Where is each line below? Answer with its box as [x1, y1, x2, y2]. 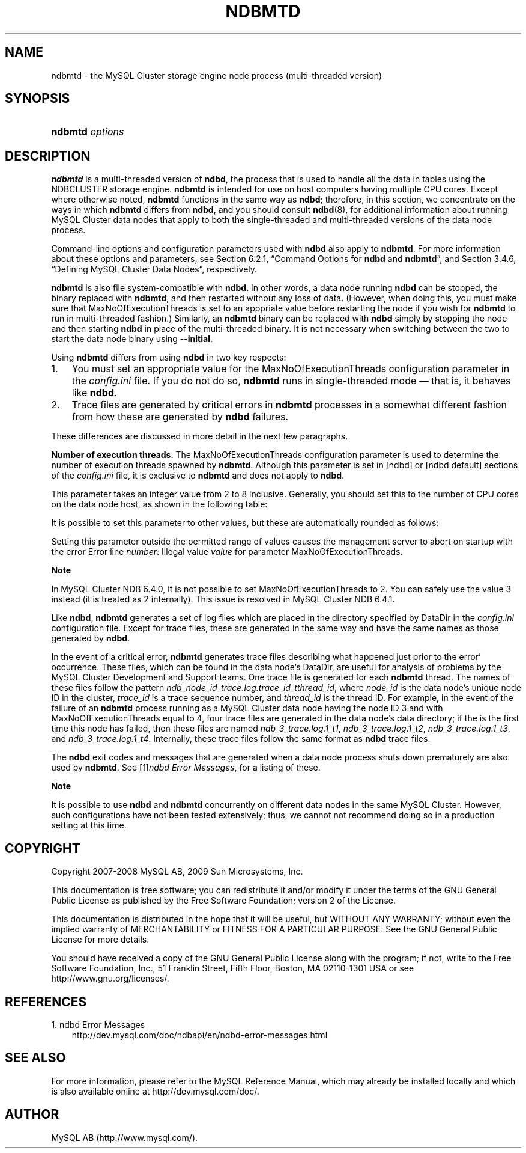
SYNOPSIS [5, 91, 70, 106]
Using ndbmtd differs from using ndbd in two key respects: [51, 352, 286, 363]
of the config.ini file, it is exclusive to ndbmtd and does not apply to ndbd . [51, 470, 345, 481]
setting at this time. [51, 820, 127, 831]
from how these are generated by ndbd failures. [71, 411, 289, 423]
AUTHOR [5, 1107, 59, 1122]
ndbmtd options [51, 126, 124, 138]
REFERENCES [5, 994, 87, 1009]
